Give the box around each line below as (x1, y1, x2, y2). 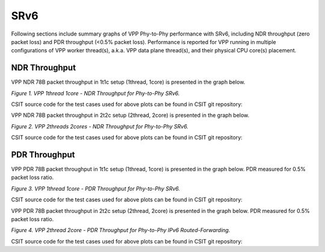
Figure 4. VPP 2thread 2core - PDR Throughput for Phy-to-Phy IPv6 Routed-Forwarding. (11, 227, 231, 234)
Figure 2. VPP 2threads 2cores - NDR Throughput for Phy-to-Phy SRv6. (11, 122, 189, 130)
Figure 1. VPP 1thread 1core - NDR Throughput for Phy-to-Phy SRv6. (11, 89, 180, 96)
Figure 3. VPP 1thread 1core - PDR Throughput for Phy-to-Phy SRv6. (11, 184, 181, 192)
